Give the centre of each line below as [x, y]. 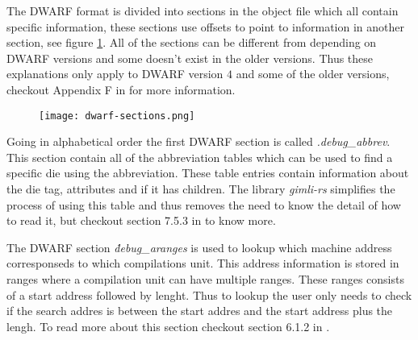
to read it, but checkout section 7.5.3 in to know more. [141, 220]
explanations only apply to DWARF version [115, 74]
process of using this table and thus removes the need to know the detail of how [204, 204]
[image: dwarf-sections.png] [117, 116]
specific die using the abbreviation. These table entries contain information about [208, 173]
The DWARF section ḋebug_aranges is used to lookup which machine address [199, 247]
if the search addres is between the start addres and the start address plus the [200, 311]
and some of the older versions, [313, 74]
